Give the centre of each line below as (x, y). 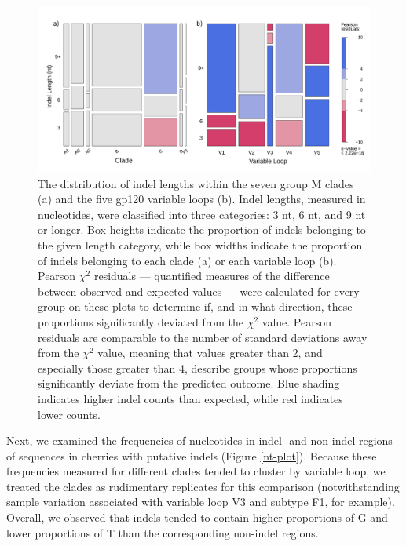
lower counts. (69, 414)
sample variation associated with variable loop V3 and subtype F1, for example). (201, 502)
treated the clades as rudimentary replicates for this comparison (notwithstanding (203, 486)
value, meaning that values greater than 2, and (210, 353)
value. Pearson (297, 321)
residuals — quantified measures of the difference (212, 276)
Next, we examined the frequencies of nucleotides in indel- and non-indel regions (199, 440)
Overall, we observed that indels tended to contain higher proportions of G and (197, 517)
